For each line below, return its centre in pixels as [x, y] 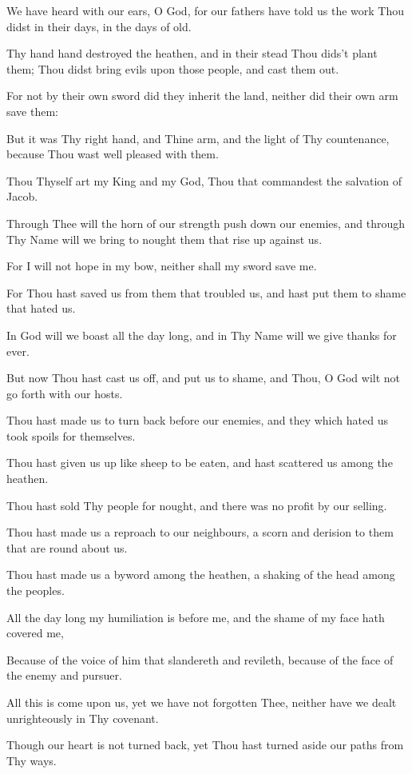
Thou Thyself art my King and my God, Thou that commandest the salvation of [204, 180]
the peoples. [36, 590]
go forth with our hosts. [65, 393]
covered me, [35, 633]
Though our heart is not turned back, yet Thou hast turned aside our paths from [205, 745]
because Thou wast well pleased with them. [113, 154]
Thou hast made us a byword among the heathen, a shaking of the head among [201, 575]
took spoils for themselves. [71, 435]
